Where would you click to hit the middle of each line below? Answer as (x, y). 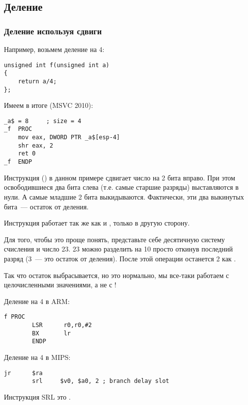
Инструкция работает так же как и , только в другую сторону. (97, 223)
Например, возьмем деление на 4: (54, 49)
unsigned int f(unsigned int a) (57, 65)
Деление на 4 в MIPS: (37, 357)
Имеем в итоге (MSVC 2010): (49, 105)
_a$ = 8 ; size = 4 (43, 121)
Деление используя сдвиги (53, 31)
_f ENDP (18, 162)
